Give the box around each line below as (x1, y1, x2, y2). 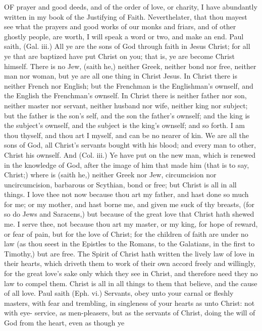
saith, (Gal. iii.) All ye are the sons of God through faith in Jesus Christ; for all (4, 41, 250, 51)
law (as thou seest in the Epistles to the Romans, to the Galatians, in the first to (4, 238, 255, 249)
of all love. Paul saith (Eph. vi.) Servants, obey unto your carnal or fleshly (4, 288, 234, 298)
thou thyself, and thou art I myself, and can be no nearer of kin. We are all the (4, 129, 249, 140)
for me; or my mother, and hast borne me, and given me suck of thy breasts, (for (4, 198, 254, 209)
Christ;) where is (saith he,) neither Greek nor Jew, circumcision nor (4, 169, 217, 180)
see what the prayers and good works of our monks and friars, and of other (4, 21, 236, 32)
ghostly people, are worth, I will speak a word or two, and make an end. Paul (4, 31, 244, 41)
